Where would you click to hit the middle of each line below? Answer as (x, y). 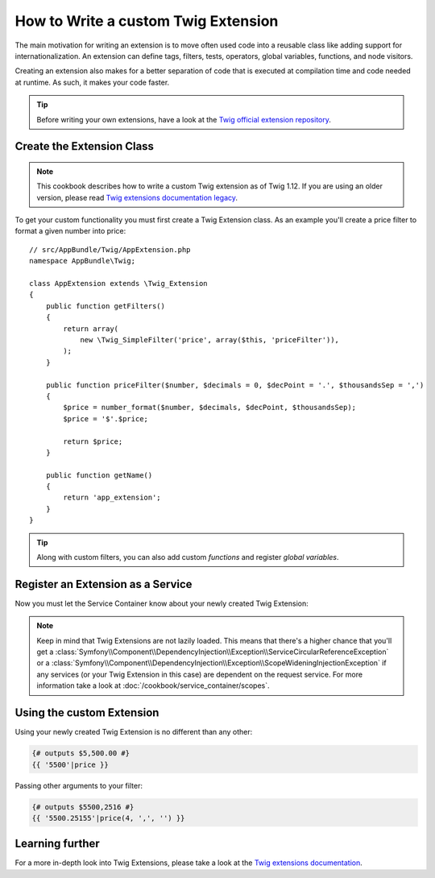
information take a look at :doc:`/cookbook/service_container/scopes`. (153, 685)
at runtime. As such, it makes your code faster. (92, 82)
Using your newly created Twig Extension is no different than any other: (134, 732)
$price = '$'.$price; (106, 418)
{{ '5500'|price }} (70, 764)
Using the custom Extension (87, 713)
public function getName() (99, 475)
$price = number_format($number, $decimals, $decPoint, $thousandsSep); (210, 408)
